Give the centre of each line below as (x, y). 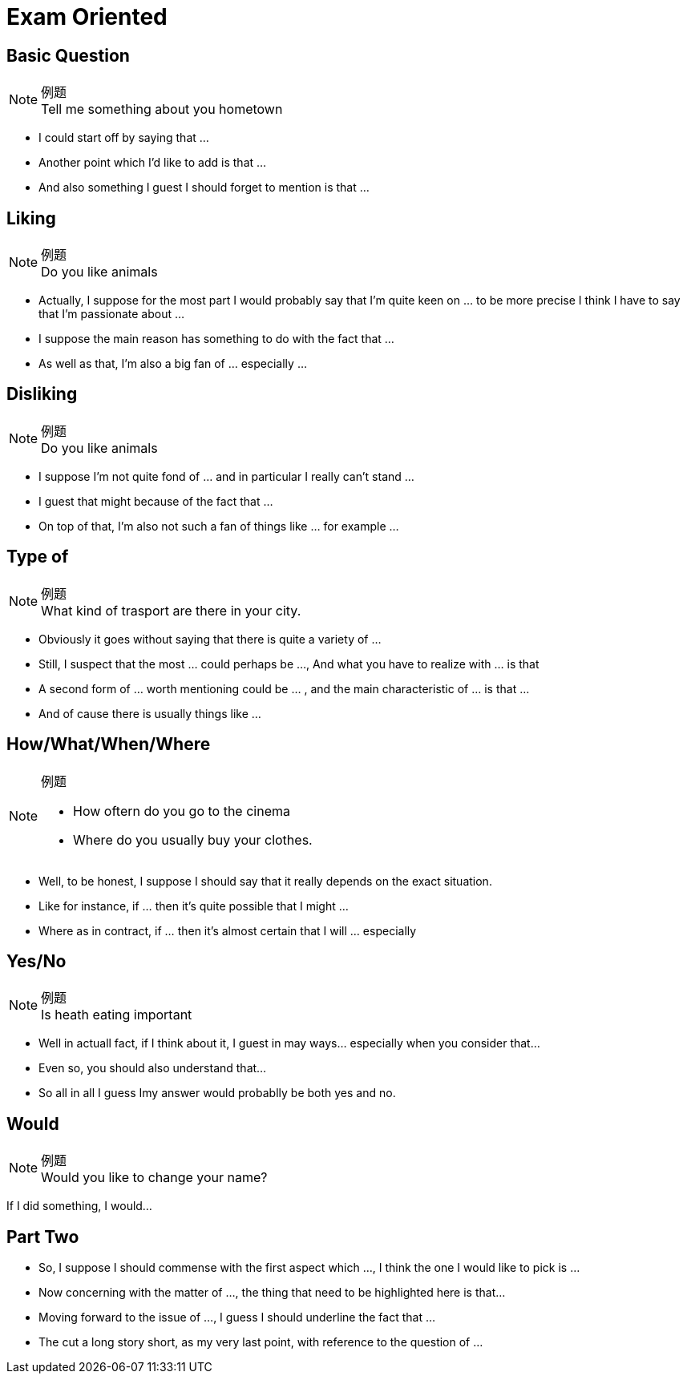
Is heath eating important (117, 1015)
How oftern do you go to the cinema (182, 811)
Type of (38, 557)
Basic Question (68, 55)
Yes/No (36, 961)
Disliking (42, 394)
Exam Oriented (87, 17)
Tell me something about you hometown (162, 109)
